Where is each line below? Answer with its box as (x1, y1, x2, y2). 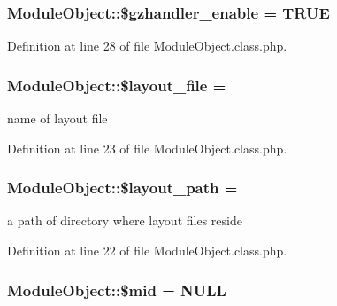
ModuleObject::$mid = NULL (7, 279, 226, 301)
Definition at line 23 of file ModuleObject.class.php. (7, 138, 287, 157)
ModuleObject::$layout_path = (7, 177, 238, 199)
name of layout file (7, 109, 108, 128)
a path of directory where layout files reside (7, 211, 242, 230)
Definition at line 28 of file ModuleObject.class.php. (7, 36, 287, 55)
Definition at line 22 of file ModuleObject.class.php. (7, 241, 287, 260)
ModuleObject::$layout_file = (7, 74, 226, 96)
